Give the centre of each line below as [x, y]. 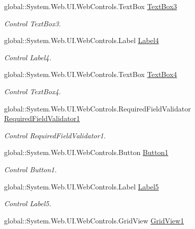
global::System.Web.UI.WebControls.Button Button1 [86, 152]
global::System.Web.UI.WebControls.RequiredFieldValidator [97, 108]
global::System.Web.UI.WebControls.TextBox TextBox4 [91, 74]
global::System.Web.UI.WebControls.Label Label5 [82, 186]
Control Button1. [30, 169]
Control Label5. [28, 203]
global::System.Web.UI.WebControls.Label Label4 [82, 40]
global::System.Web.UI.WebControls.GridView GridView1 [94, 220]
